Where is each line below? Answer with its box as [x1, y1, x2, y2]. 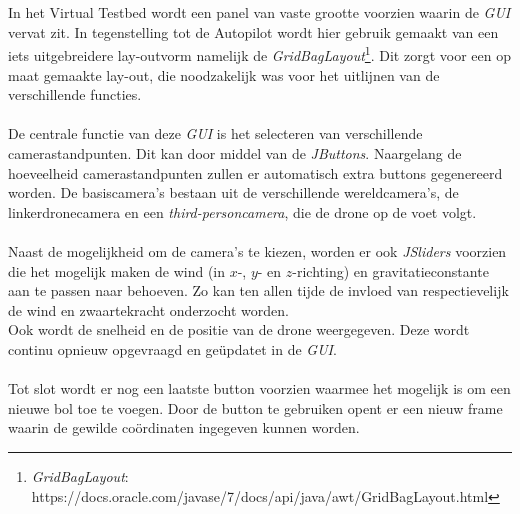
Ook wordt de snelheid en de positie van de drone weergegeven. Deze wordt [8, 319, 470, 340]
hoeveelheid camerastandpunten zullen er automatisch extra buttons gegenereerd [8, 162, 503, 183]
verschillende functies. [8, 84, 142, 105]
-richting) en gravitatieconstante [292, 260, 489, 281]
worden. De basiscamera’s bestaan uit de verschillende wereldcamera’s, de [8, 182, 459, 203]
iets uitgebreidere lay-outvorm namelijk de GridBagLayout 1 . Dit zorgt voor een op [8, 42, 511, 66]
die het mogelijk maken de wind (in [8, 260, 225, 281]
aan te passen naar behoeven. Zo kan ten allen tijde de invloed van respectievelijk [8, 280, 509, 301]
